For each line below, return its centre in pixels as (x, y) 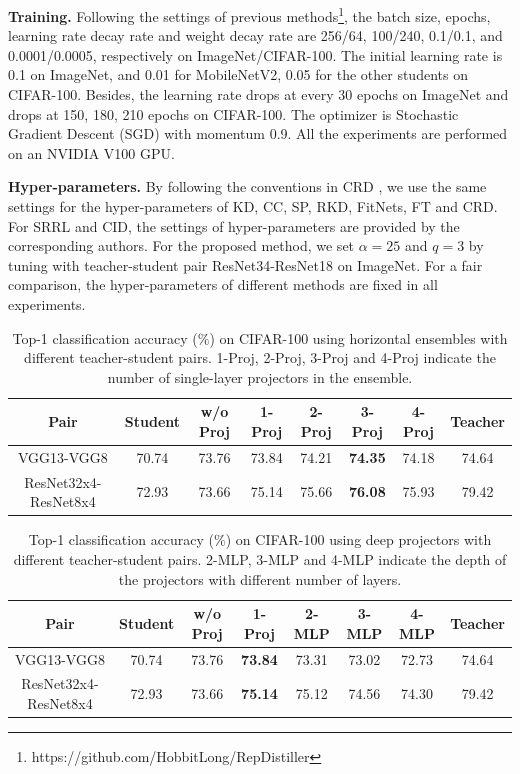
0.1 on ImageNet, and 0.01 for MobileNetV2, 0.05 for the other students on (238, 74)
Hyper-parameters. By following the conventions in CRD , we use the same (247, 186)
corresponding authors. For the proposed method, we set (181, 245)
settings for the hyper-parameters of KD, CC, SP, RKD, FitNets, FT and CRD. (253, 206)
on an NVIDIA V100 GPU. (91, 152)
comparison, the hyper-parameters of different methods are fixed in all (223, 284)
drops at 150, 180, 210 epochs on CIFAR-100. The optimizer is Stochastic (233, 113)
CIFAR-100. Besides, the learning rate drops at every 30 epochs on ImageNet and (258, 94)
